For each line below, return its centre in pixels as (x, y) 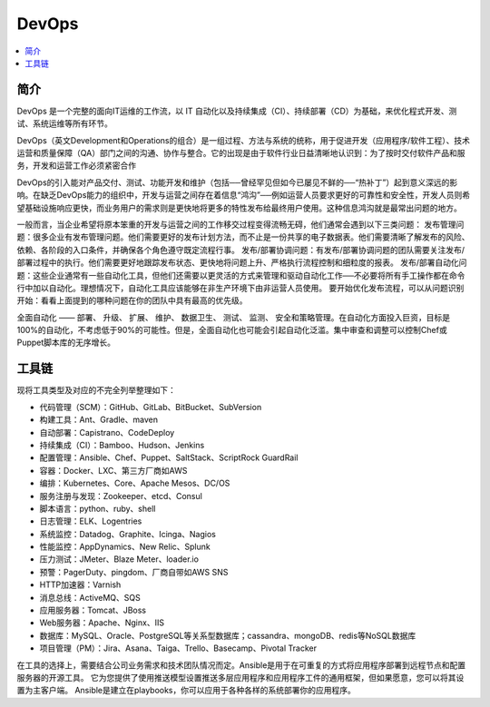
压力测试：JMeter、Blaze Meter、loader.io (119, 559)
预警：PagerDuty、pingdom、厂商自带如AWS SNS (134, 572)
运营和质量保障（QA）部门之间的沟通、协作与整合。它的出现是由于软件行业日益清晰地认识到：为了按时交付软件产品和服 (241, 153)
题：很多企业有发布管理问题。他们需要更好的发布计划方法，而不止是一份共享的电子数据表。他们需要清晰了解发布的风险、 (243, 237)
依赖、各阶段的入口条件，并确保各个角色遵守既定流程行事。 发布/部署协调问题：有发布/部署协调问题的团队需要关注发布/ (241, 250)
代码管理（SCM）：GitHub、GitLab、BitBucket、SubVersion (151, 407)
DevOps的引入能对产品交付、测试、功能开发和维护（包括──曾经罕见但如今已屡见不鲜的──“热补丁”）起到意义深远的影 (237, 182)
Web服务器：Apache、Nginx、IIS (102, 623)
